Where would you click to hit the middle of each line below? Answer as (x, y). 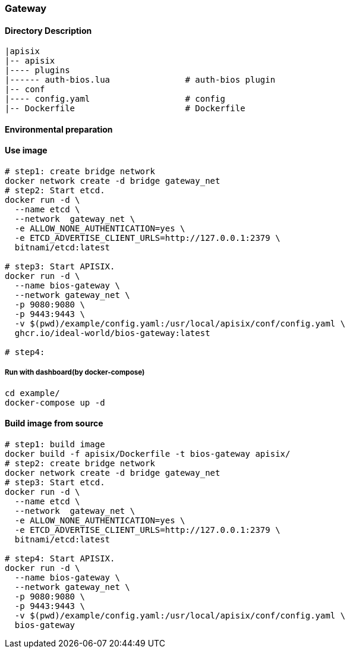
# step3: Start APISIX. (60, 267)
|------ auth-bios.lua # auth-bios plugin (140, 80)
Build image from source (54, 423)
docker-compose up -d (55, 402)
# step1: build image (55, 445)
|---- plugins (37, 70)
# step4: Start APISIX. (60, 559)
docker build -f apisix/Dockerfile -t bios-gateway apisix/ (148, 454)
